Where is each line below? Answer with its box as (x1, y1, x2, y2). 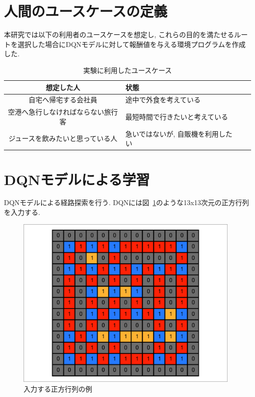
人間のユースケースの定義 (4, 1, 168, 21)
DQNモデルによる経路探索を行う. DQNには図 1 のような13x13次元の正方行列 (4, 197, 249, 208)
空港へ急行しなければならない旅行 (8, 107, 118, 117)
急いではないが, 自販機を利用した (125, 128, 232, 139)
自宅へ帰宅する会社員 (28, 94, 98, 105)
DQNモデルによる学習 (4, 169, 150, 189)
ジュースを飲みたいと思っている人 (8, 133, 118, 143)
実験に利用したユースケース (83, 65, 172, 75)
